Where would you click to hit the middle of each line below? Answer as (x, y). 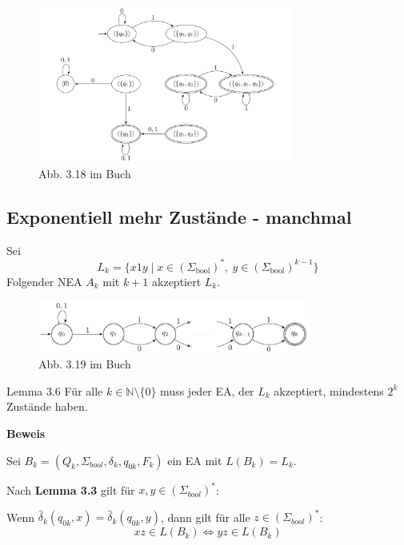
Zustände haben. (47, 406)
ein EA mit (195, 460)
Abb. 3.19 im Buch (85, 364)
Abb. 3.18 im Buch (85, 173)
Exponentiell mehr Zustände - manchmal (179, 216)
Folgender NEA (44, 281)
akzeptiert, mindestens (329, 390)
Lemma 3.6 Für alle (55, 390)
